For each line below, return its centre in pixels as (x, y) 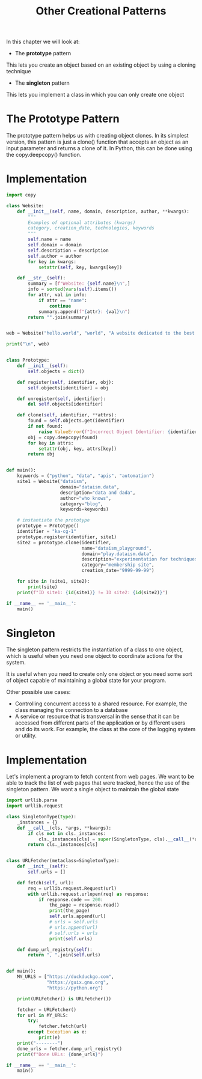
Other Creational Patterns (101, 11)
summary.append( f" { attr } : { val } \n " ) (84, 312)
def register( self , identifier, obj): (66, 382)
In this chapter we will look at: (43, 42)
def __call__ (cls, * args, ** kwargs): (64, 828)
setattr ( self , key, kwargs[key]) (80, 267)
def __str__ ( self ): (41, 278)
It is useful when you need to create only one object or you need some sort (99, 674)
